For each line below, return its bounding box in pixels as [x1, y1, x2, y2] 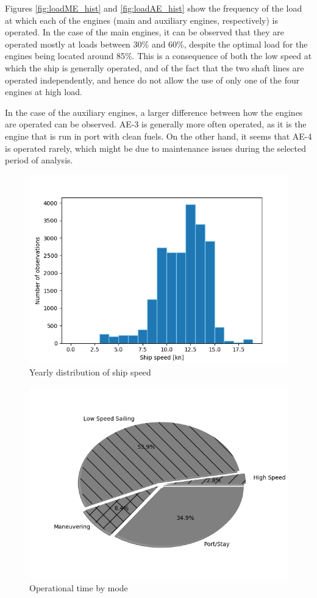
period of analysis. [5, 154, 73, 166]
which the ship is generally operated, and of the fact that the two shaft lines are [5, 61, 304, 74]
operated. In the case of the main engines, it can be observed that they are [5, 26, 285, 38]
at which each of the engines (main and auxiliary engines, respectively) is [5, 13, 278, 26]
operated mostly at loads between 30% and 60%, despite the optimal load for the [5, 37, 308, 50]
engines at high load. [5, 85, 82, 98]
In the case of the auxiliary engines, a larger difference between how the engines [5, 105, 303, 118]
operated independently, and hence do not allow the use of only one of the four [5, 73, 300, 86]
